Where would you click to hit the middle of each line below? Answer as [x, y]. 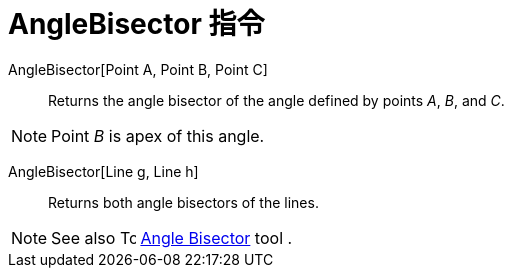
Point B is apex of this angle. [158, 135]
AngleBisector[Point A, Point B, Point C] [138, 69]
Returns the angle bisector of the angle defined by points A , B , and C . [276, 100]
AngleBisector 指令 [136, 24]
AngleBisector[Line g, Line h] [103, 171]
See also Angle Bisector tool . [172, 237]
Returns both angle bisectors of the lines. [183, 202]
